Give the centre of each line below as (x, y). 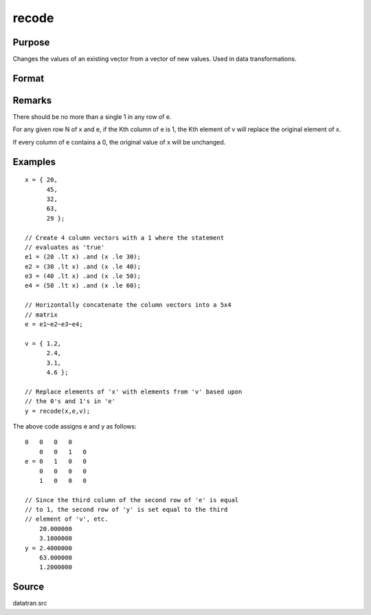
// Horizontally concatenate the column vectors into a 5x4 (128, 305)
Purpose (31, 42)
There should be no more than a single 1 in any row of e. (92, 116)
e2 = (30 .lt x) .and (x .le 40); (83, 266)
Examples (34, 162)
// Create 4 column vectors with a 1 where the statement (125, 238)
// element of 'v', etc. (67, 519)
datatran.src (30, 603)
